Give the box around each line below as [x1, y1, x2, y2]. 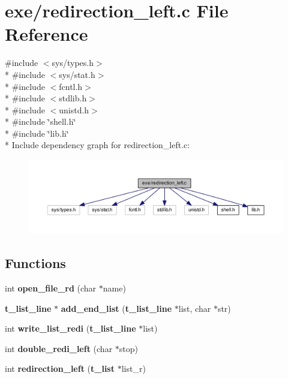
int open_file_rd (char [5, 282, 97, 294]
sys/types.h [52, 56, 94, 69]
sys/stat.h [59, 68, 95, 80]
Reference [5, 22, 88, 46]
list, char [178, 302, 211, 314]
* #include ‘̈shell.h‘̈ [5, 115, 76, 128]
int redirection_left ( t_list [5, 362, 115, 375]
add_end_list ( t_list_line [61, 302, 172, 314]
